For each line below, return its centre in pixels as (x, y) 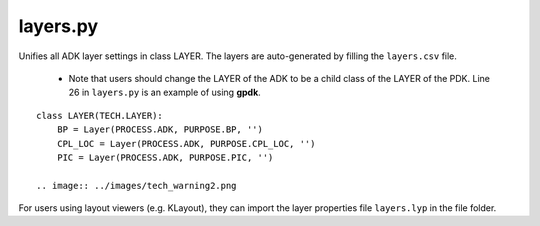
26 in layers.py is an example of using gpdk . (165, 92)
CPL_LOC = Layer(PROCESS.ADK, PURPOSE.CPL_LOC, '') (186, 143)
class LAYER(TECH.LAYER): (100, 115)
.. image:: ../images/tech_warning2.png (136, 185)
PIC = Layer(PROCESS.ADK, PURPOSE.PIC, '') (165, 157)
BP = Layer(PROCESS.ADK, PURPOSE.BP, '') (160, 129)
